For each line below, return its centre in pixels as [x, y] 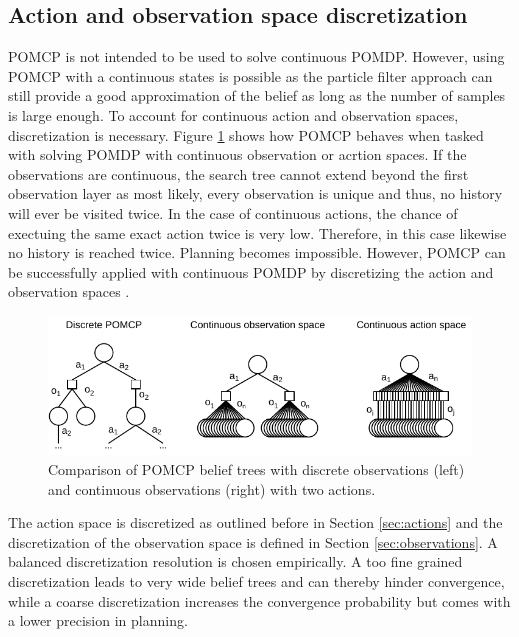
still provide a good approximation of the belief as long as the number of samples [257, 95]
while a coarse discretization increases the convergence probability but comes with [259, 600]
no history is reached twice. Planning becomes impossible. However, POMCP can [257, 252]
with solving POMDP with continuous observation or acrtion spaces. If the [237, 154]
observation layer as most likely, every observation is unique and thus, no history [255, 193]
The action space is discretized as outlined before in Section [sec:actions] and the [255, 522]
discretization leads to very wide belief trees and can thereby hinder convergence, [256, 580]
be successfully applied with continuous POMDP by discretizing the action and [251, 271]
